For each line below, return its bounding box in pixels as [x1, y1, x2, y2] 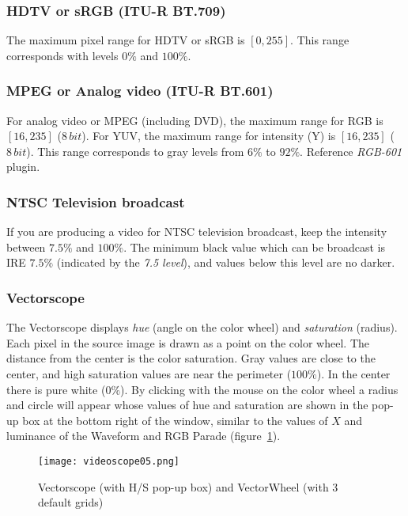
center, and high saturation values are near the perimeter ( [6, 366, 292, 381]
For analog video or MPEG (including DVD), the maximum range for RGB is [6, 112, 383, 128]
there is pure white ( [6, 381, 106, 397]
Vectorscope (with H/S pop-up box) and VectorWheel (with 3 [38, 478, 338, 495]
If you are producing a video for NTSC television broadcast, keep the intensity [6, 223, 387, 240]
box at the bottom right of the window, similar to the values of [22, 412, 328, 428]
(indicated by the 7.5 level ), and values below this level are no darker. [56, 254, 395, 271]
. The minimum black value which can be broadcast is [123, 238, 385, 255]
